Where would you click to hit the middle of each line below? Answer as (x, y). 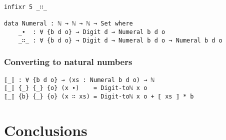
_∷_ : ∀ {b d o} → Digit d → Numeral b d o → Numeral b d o (120, 40)
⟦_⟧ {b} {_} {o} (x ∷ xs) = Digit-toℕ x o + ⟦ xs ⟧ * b (99, 96)
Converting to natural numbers (68, 62)
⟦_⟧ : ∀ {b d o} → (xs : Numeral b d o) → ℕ (79, 80)
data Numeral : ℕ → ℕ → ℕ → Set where (68, 24)
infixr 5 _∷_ (25, 7)
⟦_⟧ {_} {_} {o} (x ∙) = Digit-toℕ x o (76, 88)
